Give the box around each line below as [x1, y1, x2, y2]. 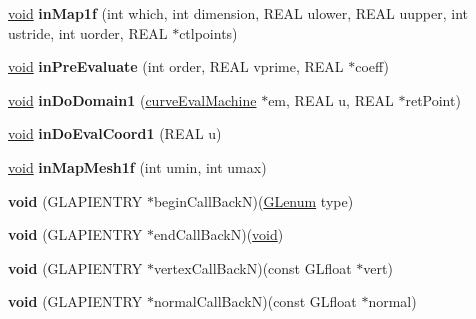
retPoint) [405, 89, 461, 110]
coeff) [355, 56, 390, 77]
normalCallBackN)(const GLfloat [153, 291, 357, 312]
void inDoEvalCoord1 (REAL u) [8, 123, 222, 144]
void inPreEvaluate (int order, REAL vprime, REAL [8, 56, 344, 77]
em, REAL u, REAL [268, 89, 394, 110]
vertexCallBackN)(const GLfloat [153, 257, 352, 278]
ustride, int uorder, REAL [8, 22, 168, 43]
